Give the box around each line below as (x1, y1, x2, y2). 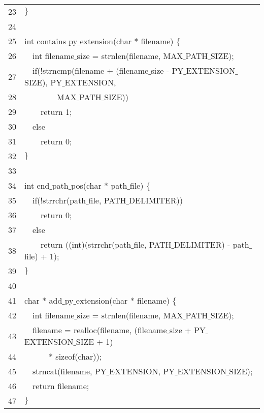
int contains (24, 35, 66, 47)
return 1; (41, 106, 72, 117)
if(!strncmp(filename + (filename (32, 65, 149, 76)
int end (24, 180, 50, 191)
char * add (24, 294, 62, 306)
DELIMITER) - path (174, 239, 249, 250)
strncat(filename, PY (32, 365, 107, 377)
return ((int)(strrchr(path (41, 239, 131, 250)
